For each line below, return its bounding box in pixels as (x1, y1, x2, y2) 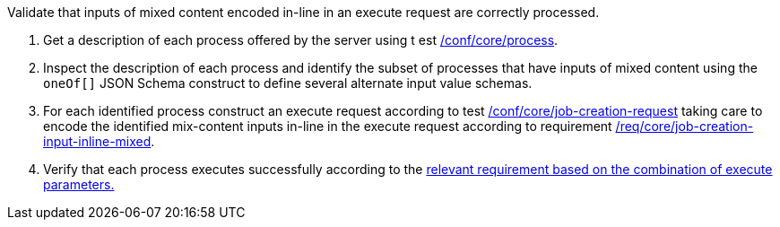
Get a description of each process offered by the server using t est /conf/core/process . (43, 32, 559, 48)
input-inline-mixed (43, 134, 152, 149)
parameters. (43, 177, 115, 192)
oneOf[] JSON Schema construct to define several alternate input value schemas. (43, 75, 533, 91)
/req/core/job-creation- (615, 118, 754, 134)
